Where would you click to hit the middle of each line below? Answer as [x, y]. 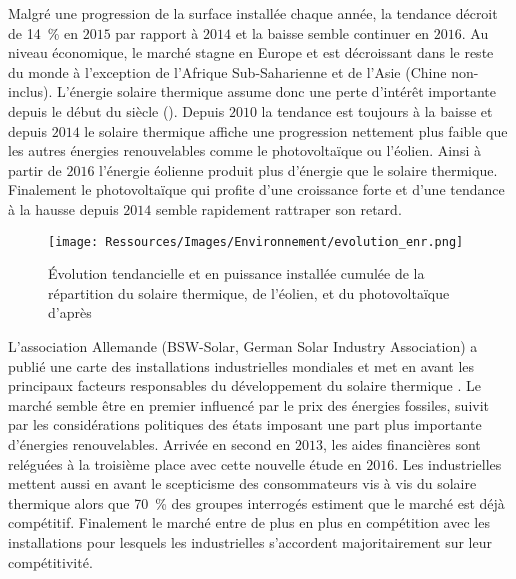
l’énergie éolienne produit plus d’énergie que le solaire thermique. [298, 169]
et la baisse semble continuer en [332, 32]
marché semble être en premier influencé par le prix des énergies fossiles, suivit [249, 404]
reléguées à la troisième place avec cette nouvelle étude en [185, 463]
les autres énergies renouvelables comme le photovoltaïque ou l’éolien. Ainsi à [244, 150]
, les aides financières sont [401, 443]
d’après [70, 312]
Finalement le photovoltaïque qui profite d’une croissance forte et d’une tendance [256, 189]
